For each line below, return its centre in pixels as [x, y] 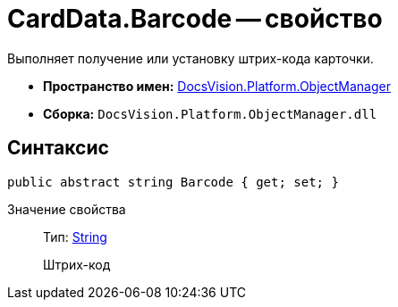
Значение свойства [67, 209]
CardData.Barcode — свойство [195, 19]
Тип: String [75, 236]
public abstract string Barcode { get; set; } [173, 182]
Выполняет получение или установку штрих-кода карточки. [191, 58]
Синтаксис [58, 148]
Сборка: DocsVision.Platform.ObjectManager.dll [210, 113]
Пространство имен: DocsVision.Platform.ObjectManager [217, 86]
